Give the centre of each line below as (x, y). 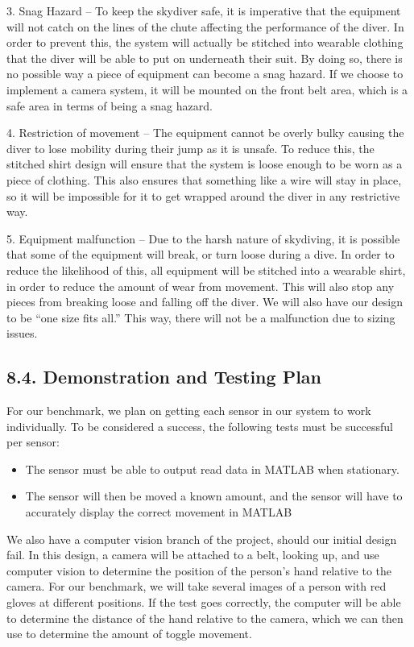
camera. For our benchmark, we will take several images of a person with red (197, 586)
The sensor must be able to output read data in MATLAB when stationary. (212, 469)
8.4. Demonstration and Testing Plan (164, 377)
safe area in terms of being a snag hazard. (110, 105)
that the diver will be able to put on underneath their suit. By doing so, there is (205, 58)
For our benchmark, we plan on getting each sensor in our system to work (189, 411)
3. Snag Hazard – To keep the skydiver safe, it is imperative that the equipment (204, 10)
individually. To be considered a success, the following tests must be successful (200, 426)
